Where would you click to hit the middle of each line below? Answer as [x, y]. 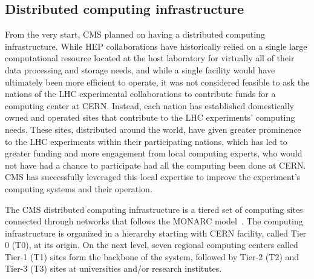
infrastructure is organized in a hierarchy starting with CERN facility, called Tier [156, 233]
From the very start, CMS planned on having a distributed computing [135, 34]
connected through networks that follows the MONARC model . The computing [154, 221]
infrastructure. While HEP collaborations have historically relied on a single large [156, 46]
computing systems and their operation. [79, 188]
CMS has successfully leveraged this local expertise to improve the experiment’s [153, 177]
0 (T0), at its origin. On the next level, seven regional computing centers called [152, 245]
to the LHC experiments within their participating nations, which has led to [146, 141]
